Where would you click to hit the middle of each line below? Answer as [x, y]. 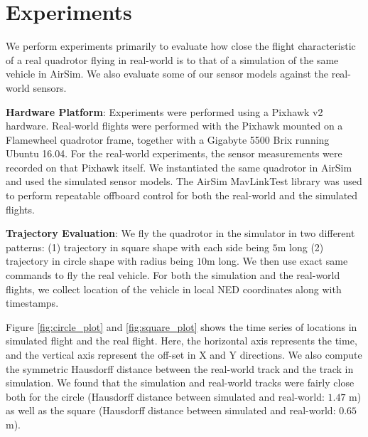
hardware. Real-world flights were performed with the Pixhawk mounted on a [174, 126]
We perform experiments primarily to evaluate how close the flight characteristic [181, 46]
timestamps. [32, 303]
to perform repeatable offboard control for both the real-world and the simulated [182, 195]
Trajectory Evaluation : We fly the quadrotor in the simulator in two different [180, 233]
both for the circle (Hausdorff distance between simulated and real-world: [165, 396]
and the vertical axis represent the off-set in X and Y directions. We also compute [184, 354]
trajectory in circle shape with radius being [100, 261]
